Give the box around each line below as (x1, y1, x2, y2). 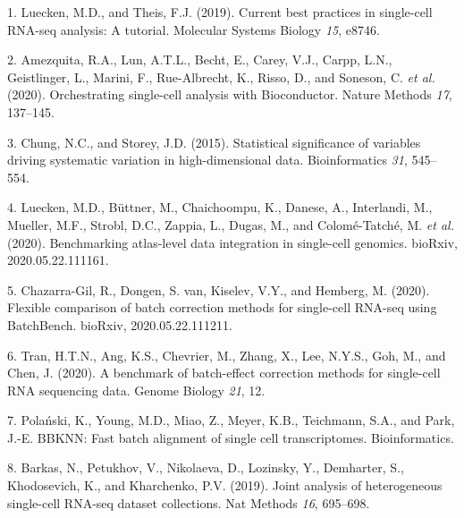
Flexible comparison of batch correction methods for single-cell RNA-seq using (7, 298, 437, 317)
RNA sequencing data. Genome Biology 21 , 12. (7, 380, 266, 399)
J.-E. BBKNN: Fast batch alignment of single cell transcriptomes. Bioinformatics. (7, 428, 454, 446)
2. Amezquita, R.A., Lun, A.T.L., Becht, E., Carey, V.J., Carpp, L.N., (7, 50, 392, 69)
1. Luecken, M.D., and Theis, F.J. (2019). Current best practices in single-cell (7, 3, 433, 21)
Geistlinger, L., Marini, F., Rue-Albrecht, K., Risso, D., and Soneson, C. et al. (7, 67, 435, 86)
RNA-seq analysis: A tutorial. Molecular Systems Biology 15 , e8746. (7, 20, 380, 38)
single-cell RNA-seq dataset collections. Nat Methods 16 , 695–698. (7, 493, 370, 512)
